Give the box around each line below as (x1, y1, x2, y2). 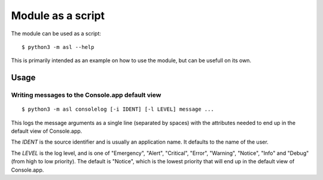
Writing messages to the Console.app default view (11, 91, 161, 99)
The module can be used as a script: (11, 30, 101, 37)
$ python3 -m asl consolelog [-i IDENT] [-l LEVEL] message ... (22, 106, 215, 113)
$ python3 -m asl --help (22, 44, 95, 50)
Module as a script (11, 9, 105, 22)
